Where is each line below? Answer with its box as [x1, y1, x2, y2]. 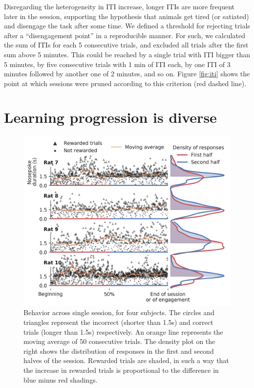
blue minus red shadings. [23, 374, 98, 385]
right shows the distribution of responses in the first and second [23, 345, 214, 356]
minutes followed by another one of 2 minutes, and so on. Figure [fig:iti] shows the [4, 68, 250, 79]
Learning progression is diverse [4, 107, 217, 127]
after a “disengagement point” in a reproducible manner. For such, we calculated [4, 30, 246, 40]
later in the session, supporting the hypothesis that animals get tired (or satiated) [4, 11, 249, 21]
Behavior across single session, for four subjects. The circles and [23, 307, 215, 318]
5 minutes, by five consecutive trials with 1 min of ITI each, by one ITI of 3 [4, 59, 231, 69]
